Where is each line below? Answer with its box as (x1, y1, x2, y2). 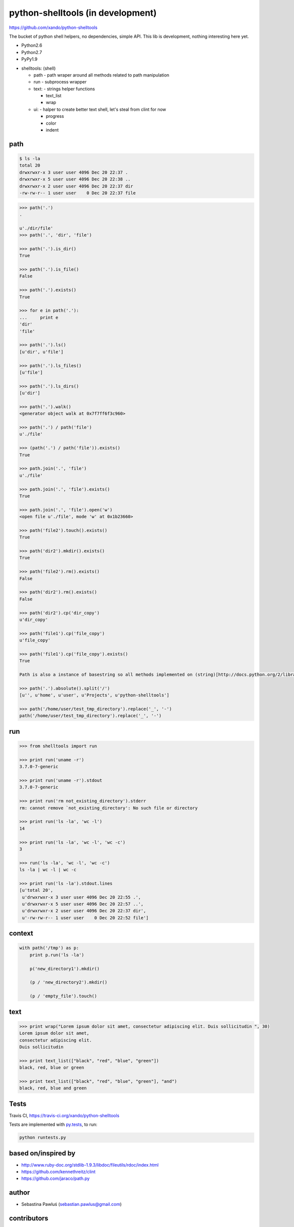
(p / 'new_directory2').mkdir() (29, 980, 108, 985)
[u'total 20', (19, 887, 53, 893)
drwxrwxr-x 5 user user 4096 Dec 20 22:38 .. (19, 177, 131, 182)
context (9, 929, 34, 937)
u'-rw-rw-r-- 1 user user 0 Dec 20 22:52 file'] (22, 915, 149, 920)
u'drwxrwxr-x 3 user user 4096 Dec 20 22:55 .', (22, 894, 141, 900)
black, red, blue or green (19, 1065, 84, 1070)
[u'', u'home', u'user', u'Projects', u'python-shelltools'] (19, 693, 170, 698)
